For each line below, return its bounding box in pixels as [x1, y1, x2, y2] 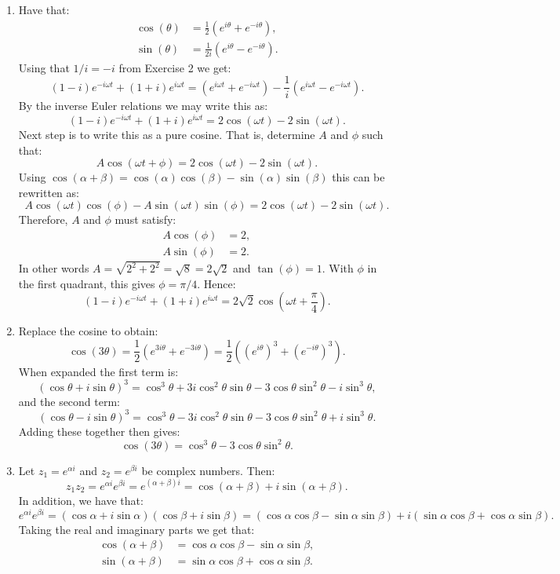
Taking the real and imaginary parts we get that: [18, 521, 255, 537]
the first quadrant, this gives [18, 275, 155, 291]
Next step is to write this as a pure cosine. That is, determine [18, 126, 315, 142]
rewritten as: [18, 184, 79, 200]
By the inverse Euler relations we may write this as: [18, 97, 268, 114]
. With [322, 260, 354, 276]
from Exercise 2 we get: [118, 59, 231, 75]
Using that [18, 59, 70, 75]
